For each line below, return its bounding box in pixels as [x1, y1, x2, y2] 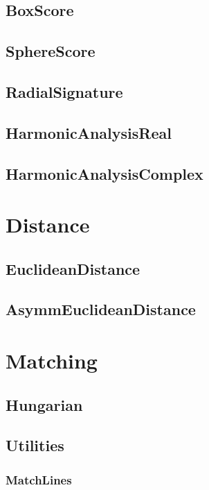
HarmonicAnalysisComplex [6, 162, 203, 184]
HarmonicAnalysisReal [6, 121, 172, 143]
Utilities [6, 434, 64, 456]
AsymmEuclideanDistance [6, 298, 196, 320]
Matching [6, 346, 98, 375]
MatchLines [6, 471, 72, 488]
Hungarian [6, 394, 83, 415]
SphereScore [6, 40, 96, 62]
